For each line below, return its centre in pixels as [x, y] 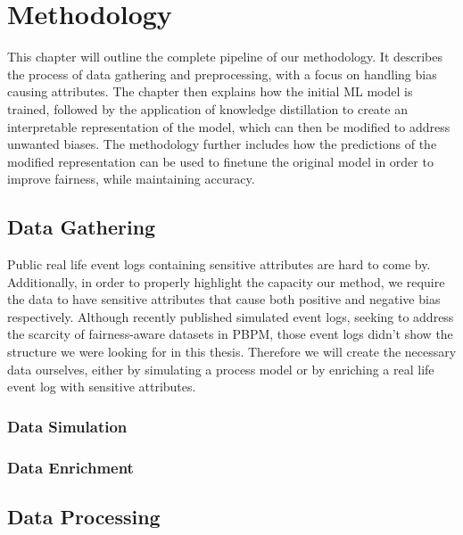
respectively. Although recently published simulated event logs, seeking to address [231, 316]
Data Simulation [67, 426]
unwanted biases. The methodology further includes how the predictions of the [222, 144]
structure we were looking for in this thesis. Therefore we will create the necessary [232, 352]
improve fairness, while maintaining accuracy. [131, 179]
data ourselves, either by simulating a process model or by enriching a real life [221, 369]
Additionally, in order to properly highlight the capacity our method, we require [226, 281]
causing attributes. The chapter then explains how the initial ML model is [210, 91]
